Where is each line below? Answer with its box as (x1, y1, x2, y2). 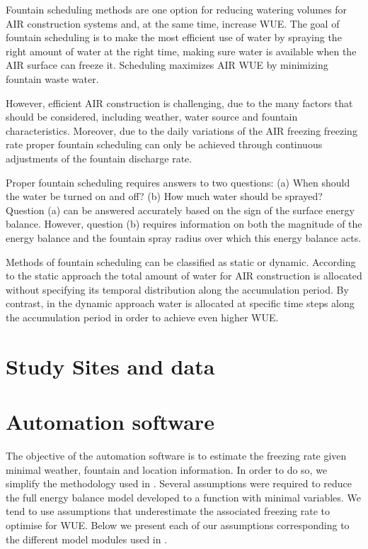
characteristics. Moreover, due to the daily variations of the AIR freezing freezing (6, 123, 357, 138)
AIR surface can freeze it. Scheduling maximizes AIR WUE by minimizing (6, 57, 328, 72)
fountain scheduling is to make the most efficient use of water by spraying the (6, 30, 342, 45)
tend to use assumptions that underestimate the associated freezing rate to (6, 504, 330, 518)
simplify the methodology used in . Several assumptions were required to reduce (6, 476, 352, 491)
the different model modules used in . (6, 531, 168, 546)
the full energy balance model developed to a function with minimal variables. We (6, 489, 361, 504)
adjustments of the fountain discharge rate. (6, 150, 192, 165)
